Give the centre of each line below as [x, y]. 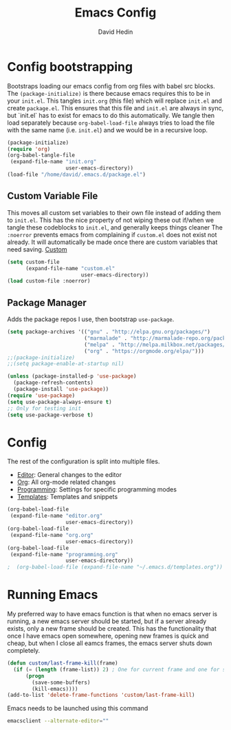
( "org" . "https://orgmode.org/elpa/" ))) [144, 351]
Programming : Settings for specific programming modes [97, 489]
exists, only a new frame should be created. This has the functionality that [112, 629]
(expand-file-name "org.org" [52, 535]
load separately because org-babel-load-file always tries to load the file [111, 123]
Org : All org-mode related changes [66, 482]
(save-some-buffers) [61, 682]
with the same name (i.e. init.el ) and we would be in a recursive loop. [108, 130]
